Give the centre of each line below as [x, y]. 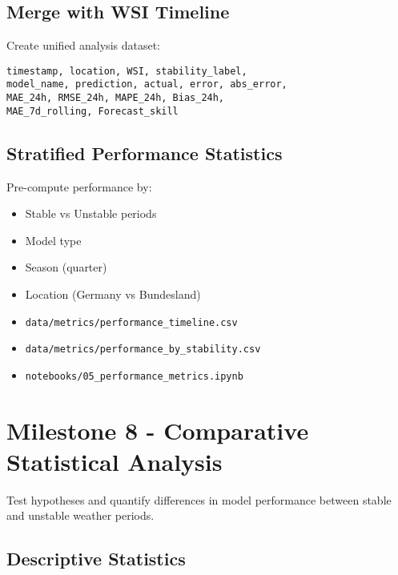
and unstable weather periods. [80, 515]
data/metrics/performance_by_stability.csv [143, 350]
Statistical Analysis [115, 461]
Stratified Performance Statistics [145, 153]
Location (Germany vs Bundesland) [113, 294]
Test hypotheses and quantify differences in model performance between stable [199, 499]
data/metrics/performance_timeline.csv [131, 322]
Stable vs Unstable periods [91, 213]
